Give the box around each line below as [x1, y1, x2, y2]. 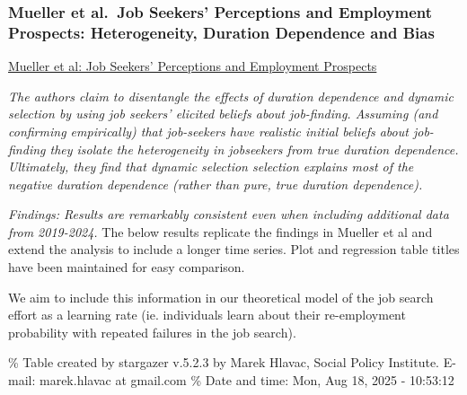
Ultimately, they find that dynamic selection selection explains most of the [8, 157, 414, 176]
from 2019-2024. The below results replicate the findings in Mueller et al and [8, 222, 433, 241]
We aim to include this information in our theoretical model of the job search [8, 287, 434, 306]
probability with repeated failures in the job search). [8, 322, 296, 341]
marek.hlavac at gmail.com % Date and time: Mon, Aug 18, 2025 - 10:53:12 [39, 371, 454, 390]
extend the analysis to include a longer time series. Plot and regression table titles [8, 240, 460, 259]
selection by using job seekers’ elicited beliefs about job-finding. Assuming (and [8, 104, 438, 123]
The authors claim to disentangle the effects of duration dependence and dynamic [8, 86, 454, 105]
